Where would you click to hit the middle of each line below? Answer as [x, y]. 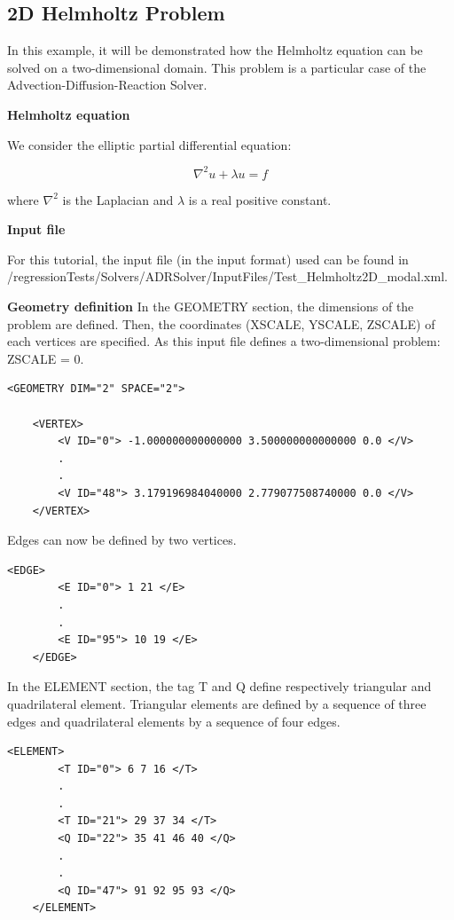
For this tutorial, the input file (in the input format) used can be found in [208, 259]
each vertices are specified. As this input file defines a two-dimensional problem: [224, 341]
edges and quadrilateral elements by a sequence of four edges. [174, 721]
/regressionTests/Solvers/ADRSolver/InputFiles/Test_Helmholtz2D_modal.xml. [227, 276]
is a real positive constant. [260, 199]
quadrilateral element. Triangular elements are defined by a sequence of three [217, 703]
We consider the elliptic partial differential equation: [149, 144]
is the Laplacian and [118, 199]
